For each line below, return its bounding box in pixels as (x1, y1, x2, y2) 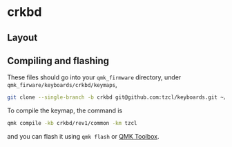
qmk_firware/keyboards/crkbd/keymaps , (7, 81, 117, 89)
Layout (7, 32, 38, 43)
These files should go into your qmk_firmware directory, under (7, 73, 182, 81)
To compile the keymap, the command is (7, 106, 123, 115)
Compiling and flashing (7, 55, 109, 66)
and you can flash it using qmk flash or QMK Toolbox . (7, 133, 160, 141)
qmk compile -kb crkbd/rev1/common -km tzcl (7, 120, 137, 127)
